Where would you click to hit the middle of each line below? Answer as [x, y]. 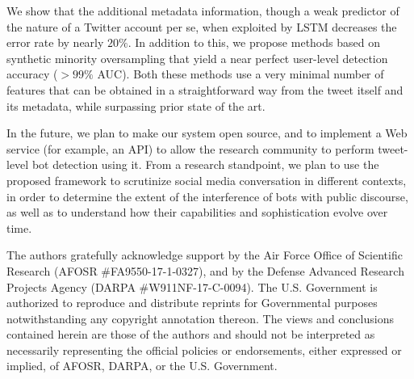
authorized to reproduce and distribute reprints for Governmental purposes [192, 303]
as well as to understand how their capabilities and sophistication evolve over [197, 212]
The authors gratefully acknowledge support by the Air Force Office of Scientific [205, 255]
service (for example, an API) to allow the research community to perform [190, 148]
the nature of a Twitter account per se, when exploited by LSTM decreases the [202, 26]
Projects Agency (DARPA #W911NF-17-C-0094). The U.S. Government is [192, 286]
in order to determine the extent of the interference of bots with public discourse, [207, 196]
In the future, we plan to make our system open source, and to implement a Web [207, 133]
